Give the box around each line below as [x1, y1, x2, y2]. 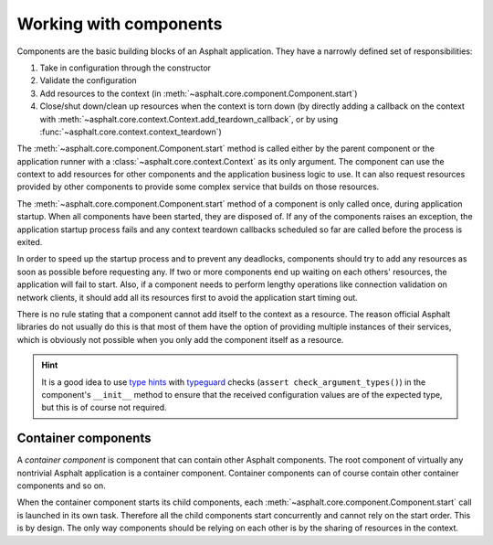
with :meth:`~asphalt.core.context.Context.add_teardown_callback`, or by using [39, 113, 339, 124]
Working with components [16, 14, 223, 34]
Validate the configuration [39, 75, 137, 86]
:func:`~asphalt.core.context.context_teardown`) [39, 126, 223, 137]
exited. [16, 237, 43, 248]
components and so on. [16, 480, 107, 491]
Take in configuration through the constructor [39, 62, 212, 73]
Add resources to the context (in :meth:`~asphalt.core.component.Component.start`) [39, 88, 358, 99]
